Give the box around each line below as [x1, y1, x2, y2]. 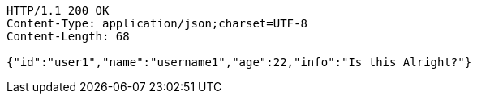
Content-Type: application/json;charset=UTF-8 [6, 17, 307, 30]
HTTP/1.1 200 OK [6, 4, 110, 17]
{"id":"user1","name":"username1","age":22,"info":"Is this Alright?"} [6, 56, 472, 69]
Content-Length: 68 [6, 30, 130, 43]
